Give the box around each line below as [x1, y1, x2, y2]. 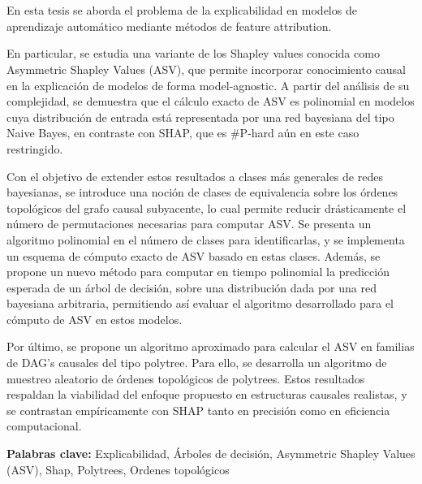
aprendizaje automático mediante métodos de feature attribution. [6, 17, 332, 34]
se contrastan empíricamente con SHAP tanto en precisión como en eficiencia [6, 401, 390, 418]
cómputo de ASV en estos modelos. [6, 310, 183, 327]
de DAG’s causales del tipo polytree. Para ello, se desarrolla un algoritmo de [6, 354, 387, 371]
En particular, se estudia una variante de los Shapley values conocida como [6, 45, 380, 62]
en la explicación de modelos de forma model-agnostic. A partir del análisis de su [6, 76, 410, 93]
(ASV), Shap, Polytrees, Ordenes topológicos [6, 460, 230, 478]
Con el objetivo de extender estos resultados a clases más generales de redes [6, 167, 383, 184]
